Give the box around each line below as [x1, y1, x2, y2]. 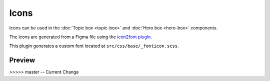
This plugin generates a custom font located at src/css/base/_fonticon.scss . [9, 43, 179, 49]
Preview [9, 56, 35, 65]
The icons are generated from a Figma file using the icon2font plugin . [9, 34, 152, 40]
